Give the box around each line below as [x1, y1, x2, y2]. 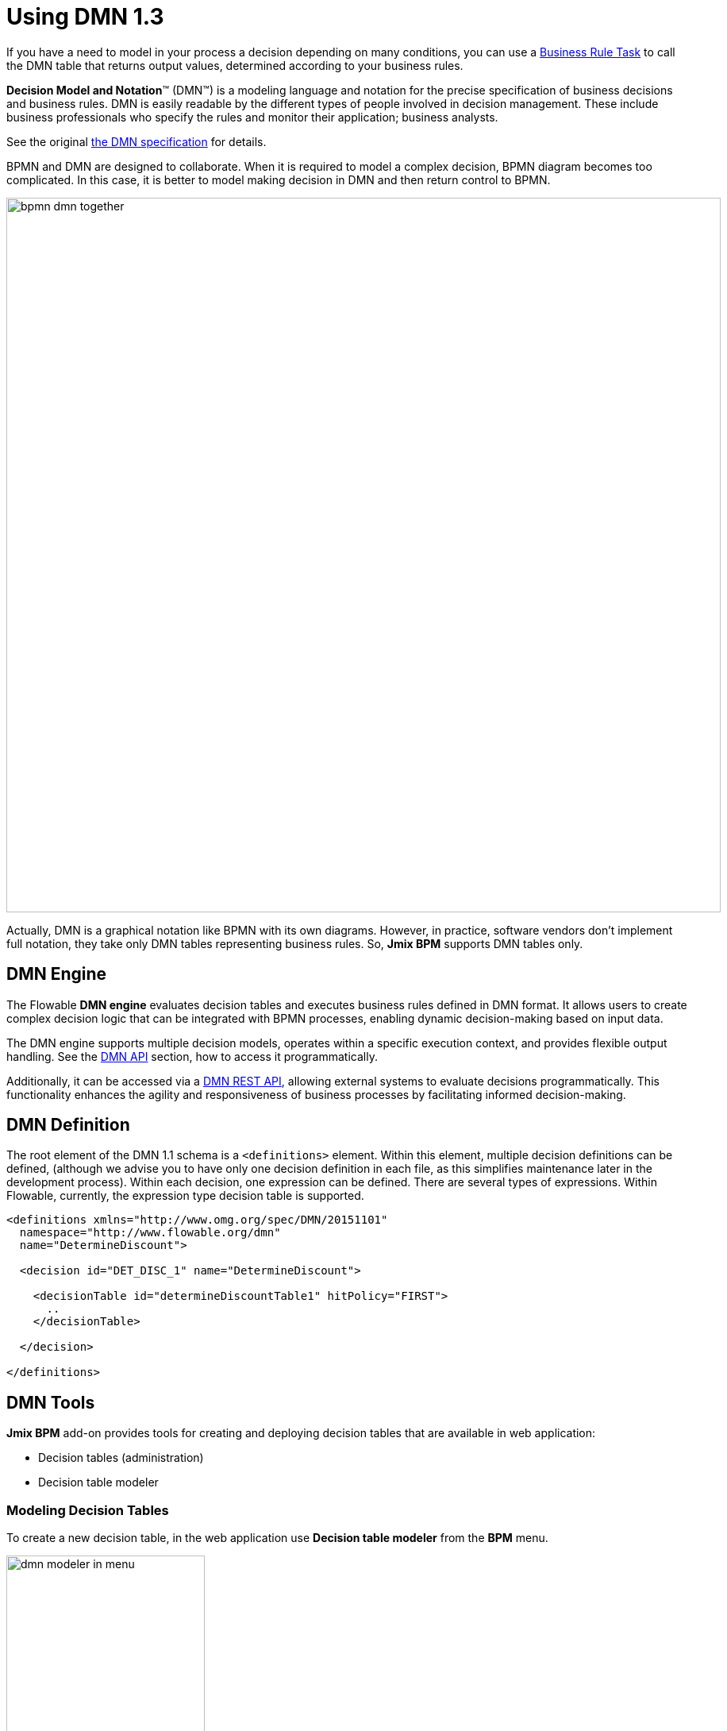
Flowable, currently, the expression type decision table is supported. [6, 1189, 364, 1203]
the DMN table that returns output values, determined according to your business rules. [6, 58, 464, 72]
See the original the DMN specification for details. [6, 134, 267, 148]
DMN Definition [6, 1115, 130, 1135]
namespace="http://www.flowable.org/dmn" [19, 1226, 281, 1239]
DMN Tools [6, 1392, 95, 1413]
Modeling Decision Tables [6, 1502, 169, 1518]
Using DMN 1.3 [6, 3, 164, 30]
